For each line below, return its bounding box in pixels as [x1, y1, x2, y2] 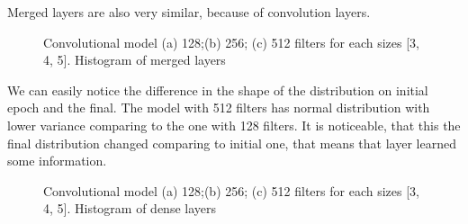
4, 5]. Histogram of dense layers [43, 199, 217, 218]
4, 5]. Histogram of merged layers [43, 50, 226, 69]
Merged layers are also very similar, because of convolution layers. [7, 2, 371, 21]
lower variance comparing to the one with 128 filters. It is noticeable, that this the [7, 115, 461, 134]
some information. [7, 151, 107, 170]
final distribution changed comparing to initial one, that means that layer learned [7, 133, 456, 152]
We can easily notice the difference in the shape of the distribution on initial [7, 80, 428, 99]
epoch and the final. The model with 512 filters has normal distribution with [7, 98, 430, 117]
